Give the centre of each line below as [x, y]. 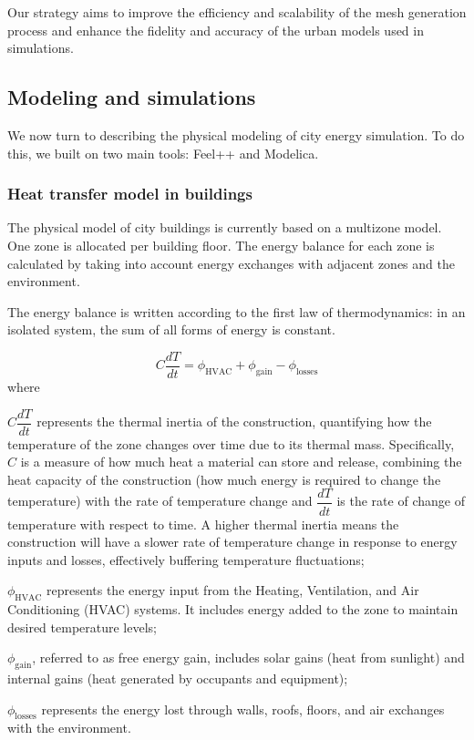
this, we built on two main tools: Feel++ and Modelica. [163, 153]
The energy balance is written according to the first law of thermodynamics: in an [237, 311]
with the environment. [69, 728]
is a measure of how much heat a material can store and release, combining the [241, 462]
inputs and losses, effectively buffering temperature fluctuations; [186, 559]
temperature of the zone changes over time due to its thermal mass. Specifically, [231, 443]
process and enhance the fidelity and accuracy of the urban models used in [216, 30]
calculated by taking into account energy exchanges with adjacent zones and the [231, 263]
